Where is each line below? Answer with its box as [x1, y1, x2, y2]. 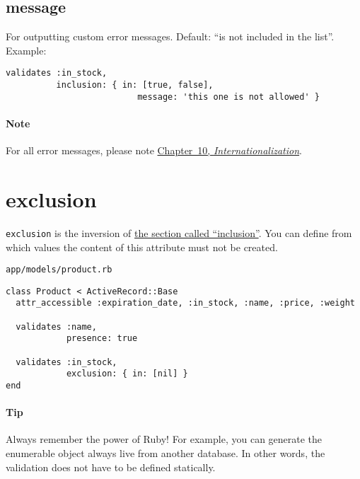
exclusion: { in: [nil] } [66, 369, 188, 379]
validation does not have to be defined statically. [6, 459, 216, 474]
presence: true [66, 333, 138, 344]
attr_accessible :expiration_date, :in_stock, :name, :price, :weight [16, 298, 355, 308]
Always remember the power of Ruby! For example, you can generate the [6, 432, 323, 446]
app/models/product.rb [6, 265, 112, 275]
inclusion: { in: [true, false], [56, 80, 214, 91]
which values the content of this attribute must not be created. [6, 239, 278, 254]
